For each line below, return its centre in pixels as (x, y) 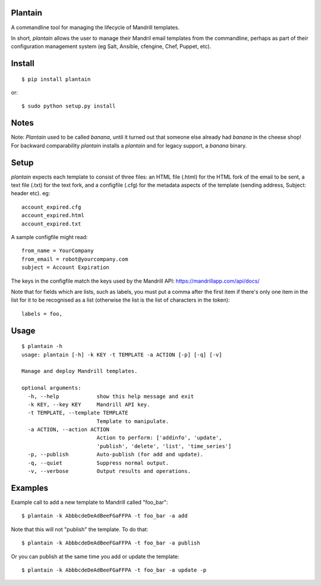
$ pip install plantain (56, 79)
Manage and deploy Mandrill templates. (80, 371)
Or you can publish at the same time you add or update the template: (95, 556)
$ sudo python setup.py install (69, 106)
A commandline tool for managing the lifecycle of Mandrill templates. (95, 27)
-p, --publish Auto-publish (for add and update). (115, 455)
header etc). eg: (31, 193)
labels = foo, (42, 314)
